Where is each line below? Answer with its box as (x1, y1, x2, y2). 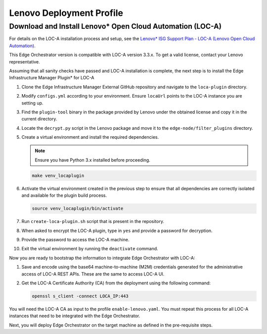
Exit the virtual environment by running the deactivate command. (21, 246, 158, 252)
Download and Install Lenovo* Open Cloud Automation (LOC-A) (9, 22, 222, 31)
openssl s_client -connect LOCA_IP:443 (32, 293, 129, 299)
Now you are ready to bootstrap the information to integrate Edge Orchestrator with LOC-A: (9, 255, 195, 261)
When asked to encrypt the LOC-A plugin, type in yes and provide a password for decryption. (21, 227, 213, 233)
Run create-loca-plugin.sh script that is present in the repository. (21, 219, 164, 224)
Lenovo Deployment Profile (9, 7, 124, 18)
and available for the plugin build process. (21, 192, 107, 198)
